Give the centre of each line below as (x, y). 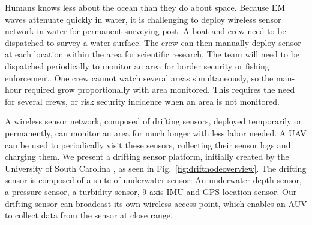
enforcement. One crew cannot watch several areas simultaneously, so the (139, 77)
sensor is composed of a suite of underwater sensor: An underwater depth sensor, (153, 180)
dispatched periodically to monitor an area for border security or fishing (137, 66)
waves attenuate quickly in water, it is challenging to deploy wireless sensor (143, 19)
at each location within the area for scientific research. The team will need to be (152, 54)
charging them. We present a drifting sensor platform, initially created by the (147, 156)
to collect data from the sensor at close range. (89, 215)
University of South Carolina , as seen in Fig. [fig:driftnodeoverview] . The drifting (156, 168)
